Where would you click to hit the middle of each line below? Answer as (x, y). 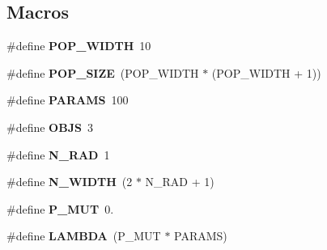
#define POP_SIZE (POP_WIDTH (103, 72)
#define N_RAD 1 (58, 154)
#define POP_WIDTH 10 (79, 46)
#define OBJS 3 (50, 127)
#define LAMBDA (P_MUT (84, 236)
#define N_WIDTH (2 (70, 182)
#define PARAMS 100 (68, 100)
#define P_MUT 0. (60, 208)
